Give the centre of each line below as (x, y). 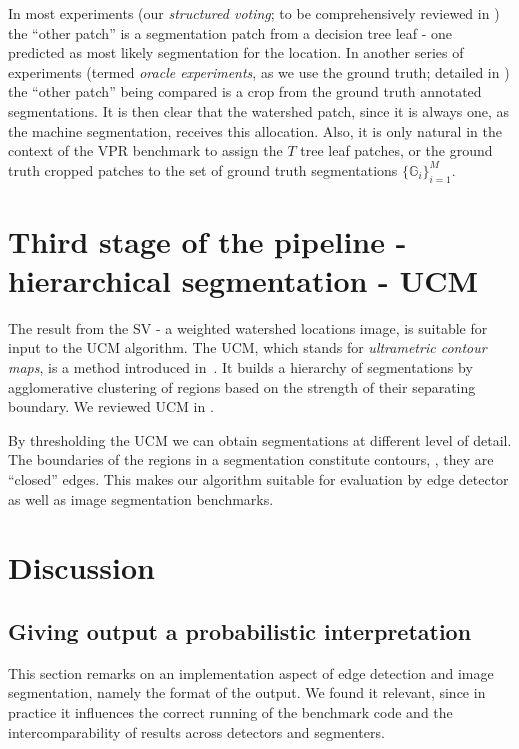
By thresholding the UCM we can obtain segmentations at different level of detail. (260, 439)
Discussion (81, 567)
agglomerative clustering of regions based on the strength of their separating (242, 386)
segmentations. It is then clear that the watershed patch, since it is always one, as (259, 110)
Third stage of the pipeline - (207, 240)
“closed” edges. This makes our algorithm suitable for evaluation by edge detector (258, 479)
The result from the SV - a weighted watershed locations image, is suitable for (248, 327)
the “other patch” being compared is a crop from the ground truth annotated (245, 91)
